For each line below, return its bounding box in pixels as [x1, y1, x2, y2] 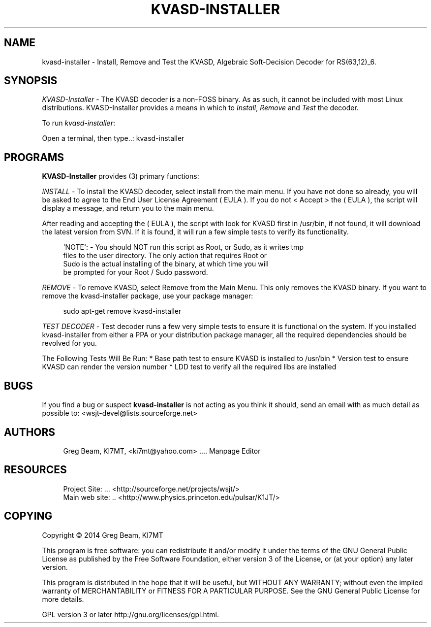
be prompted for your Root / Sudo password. [63, 268, 208, 277]
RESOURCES [4, 463, 67, 476]
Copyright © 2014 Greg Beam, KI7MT [42, 530, 163, 539]
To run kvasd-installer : [42, 119, 116, 128]
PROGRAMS [4, 151, 64, 164]
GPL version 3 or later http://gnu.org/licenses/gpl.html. [42, 610, 219, 619]
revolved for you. [42, 339, 97, 348]
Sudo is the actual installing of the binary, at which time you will [63, 260, 269, 268]
